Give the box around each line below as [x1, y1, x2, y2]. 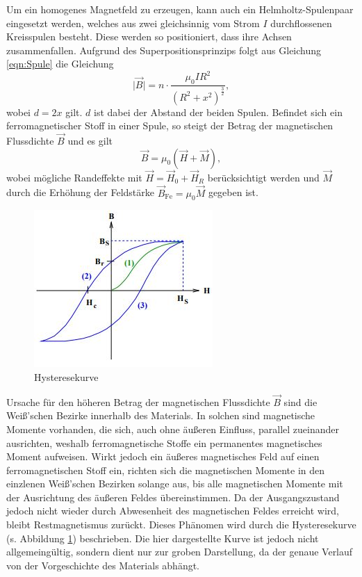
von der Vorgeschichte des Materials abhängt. [6, 558, 200, 572]
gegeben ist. [208, 185, 258, 200]
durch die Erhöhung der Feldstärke [6, 185, 154, 200]
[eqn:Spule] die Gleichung [6, 56, 114, 71]
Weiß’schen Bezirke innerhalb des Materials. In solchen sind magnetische [6, 408, 315, 423]
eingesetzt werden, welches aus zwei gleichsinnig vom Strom [6, 15, 260, 30]
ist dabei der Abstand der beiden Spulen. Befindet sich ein [94, 104, 343, 119]
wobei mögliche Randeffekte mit [6, 170, 142, 184]
